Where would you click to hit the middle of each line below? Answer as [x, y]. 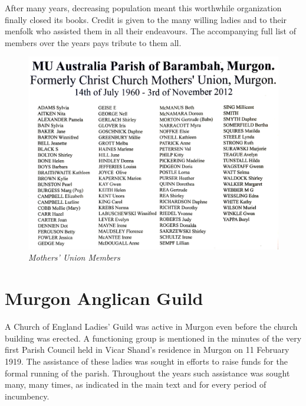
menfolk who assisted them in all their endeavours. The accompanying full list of [150, 31]
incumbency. [27, 396]
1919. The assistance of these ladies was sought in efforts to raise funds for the [146, 361]
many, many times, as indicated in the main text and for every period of [136, 384]
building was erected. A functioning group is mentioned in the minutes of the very [153, 338]
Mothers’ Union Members [74, 257]
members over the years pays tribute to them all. [93, 42]
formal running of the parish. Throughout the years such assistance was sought [147, 373]
